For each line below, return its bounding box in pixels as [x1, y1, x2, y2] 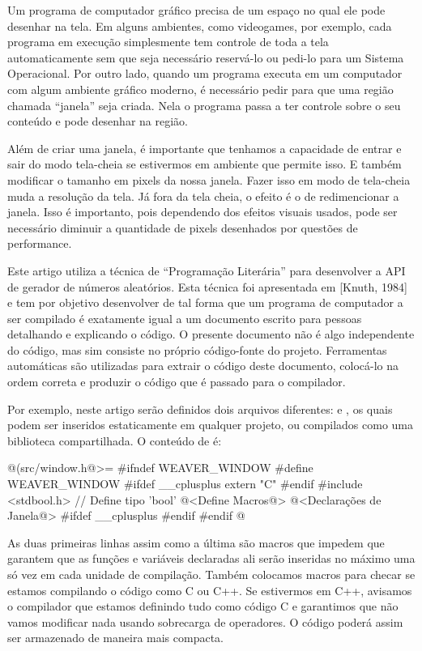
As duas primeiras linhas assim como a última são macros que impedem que [7, 534, 385, 551]
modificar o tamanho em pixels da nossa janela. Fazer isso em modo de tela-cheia [7, 171, 411, 188]
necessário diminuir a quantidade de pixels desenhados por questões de [7, 219, 358, 236]
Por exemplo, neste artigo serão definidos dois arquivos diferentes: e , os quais [7, 400, 393, 417]
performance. [7, 235, 72, 252]
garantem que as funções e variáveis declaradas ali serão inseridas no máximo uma [7, 550, 416, 567]
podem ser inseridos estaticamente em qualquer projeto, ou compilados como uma [7, 416, 414, 433]
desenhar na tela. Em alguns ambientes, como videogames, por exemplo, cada [7, 17, 392, 34]
